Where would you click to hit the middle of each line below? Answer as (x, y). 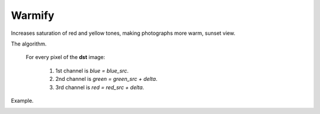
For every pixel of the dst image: (65, 57)
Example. (22, 100)
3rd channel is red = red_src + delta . (100, 87)
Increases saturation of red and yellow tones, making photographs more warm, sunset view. (123, 33)
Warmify (33, 15)
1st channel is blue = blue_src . (92, 70)
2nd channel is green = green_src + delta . (106, 79)
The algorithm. (29, 44)
